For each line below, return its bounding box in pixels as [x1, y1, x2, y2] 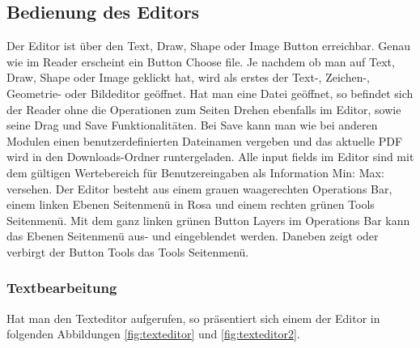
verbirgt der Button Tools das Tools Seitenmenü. [6, 243, 249, 260]
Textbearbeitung [6, 278, 117, 298]
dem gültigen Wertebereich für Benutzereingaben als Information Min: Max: [6, 163, 384, 180]
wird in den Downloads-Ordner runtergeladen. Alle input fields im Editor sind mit [6, 148, 414, 165]
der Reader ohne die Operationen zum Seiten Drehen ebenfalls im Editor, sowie [6, 100, 401, 117]
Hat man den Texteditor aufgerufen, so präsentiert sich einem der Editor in [6, 309, 380, 326]
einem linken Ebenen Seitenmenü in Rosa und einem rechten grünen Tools [6, 196, 375, 213]
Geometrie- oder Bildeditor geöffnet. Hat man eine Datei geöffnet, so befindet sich [6, 84, 414, 101]
